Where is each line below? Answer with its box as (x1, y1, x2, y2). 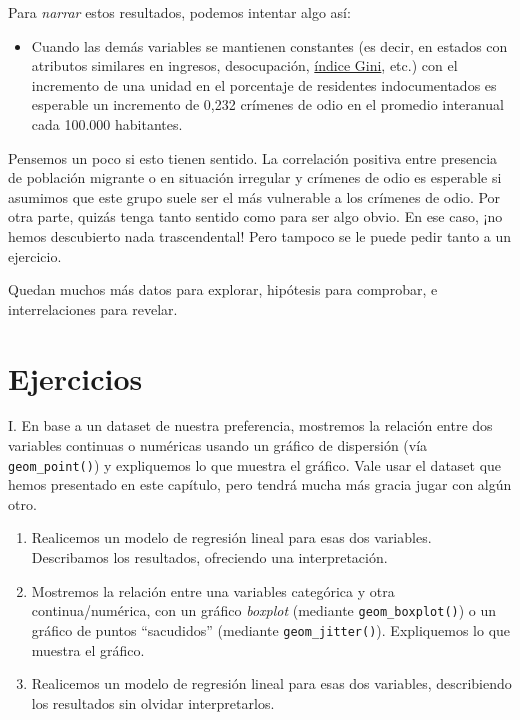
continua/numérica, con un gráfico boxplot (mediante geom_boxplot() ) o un (31, 600, 497, 621)
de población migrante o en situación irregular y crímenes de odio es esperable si (8, 167, 502, 188)
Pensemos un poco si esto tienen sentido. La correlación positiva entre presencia (8, 147, 498, 168)
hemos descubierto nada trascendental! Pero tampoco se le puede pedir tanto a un (8, 225, 512, 246)
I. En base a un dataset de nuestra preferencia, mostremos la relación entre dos (8, 415, 493, 436)
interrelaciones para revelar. (8, 298, 178, 319)
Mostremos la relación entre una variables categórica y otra (31, 580, 395, 601)
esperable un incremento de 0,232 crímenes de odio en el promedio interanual (31, 94, 504, 115)
